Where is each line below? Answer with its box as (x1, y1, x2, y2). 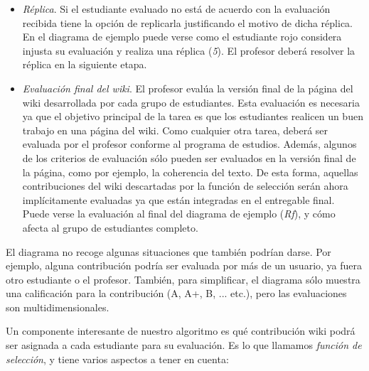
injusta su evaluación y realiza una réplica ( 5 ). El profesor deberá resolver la (22, 43, 355, 58)
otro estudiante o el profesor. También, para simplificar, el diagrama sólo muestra (6, 271, 360, 286)
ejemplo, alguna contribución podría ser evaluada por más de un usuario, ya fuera (6, 258, 363, 273)
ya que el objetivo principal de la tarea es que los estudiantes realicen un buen (22, 109, 363, 124)
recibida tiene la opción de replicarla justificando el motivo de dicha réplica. (22, 15, 353, 30)
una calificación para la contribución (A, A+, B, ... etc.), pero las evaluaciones (6, 286, 347, 301)
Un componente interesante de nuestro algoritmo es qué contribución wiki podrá (6, 323, 355, 338)
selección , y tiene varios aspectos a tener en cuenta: (6, 351, 229, 366)
